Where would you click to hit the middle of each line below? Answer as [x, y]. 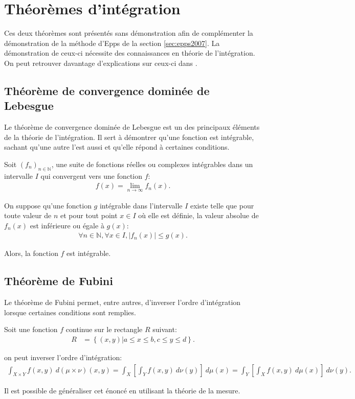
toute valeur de [28, 215]
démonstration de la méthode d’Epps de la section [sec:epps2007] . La [112, 43]
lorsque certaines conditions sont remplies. [70, 312]
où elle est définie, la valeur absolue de [198, 215]
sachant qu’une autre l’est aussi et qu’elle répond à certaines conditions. [117, 147]
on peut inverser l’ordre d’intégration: [63, 357]
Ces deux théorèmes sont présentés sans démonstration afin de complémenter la [129, 33]
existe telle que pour [222, 205]
